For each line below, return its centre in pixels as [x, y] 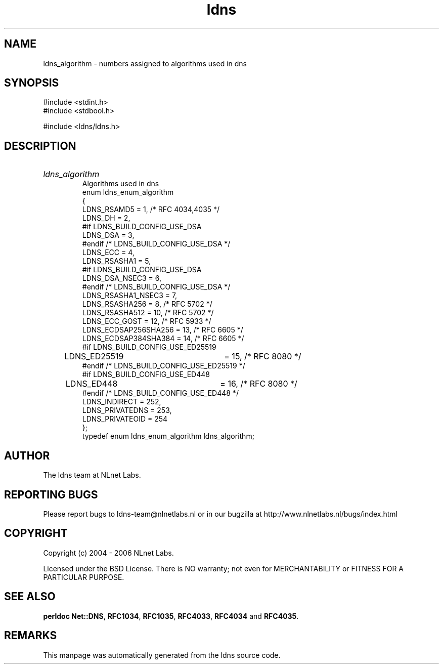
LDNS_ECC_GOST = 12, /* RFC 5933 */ [147, 321]
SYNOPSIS [32, 83]
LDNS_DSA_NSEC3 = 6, [122, 278]
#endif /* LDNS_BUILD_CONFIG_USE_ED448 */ [160, 393]
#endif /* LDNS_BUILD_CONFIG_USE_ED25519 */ [164, 366]
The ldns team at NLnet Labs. [92, 475]
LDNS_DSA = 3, [108, 235]
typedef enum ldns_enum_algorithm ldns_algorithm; [168, 436]
